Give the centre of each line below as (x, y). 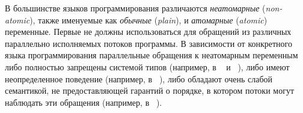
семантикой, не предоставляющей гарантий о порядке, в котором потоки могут (150, 90)
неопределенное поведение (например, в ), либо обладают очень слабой (139, 78)
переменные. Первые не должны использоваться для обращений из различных (148, 32)
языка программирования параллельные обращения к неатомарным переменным (151, 55)
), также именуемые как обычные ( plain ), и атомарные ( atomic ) (148, 20)
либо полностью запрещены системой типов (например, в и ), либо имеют (147, 66)
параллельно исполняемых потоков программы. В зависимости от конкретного (149, 43)
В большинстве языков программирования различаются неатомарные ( (135, 8)
